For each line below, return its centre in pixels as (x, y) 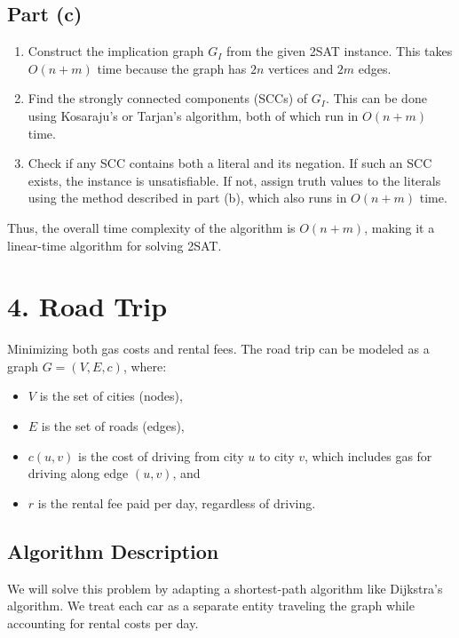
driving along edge (78, 473)
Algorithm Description (113, 550)
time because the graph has (172, 68)
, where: (145, 366)
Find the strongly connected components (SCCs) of (168, 98)
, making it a (400, 227)
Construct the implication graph (116, 51)
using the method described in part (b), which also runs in (187, 198)
